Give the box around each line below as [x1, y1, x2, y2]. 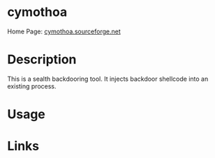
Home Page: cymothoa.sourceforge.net [7, 27, 121, 35]
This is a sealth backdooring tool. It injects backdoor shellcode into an [7, 74, 209, 83]
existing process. [7, 81, 57, 90]
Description [7, 52, 77, 68]
